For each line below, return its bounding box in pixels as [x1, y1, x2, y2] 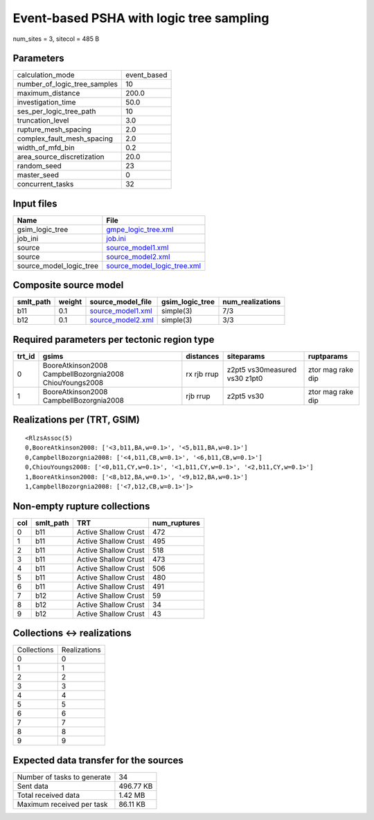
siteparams [226, 352, 265, 361]
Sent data [17, 781, 48, 791]
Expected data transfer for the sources [12, 754, 184, 766]
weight [58, 297, 82, 307]
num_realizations [222, 297, 281, 307]
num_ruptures [152, 518, 200, 528]
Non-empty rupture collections [12, 500, 150, 512]
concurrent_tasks [17, 179, 74, 189]
